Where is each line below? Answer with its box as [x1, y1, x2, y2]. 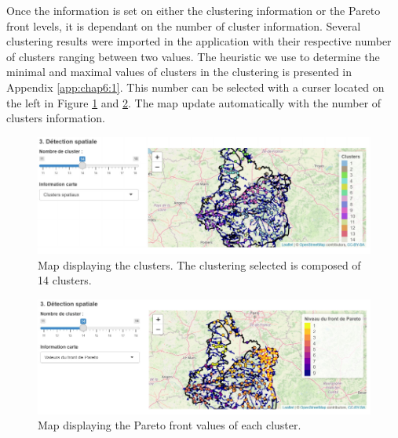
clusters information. [6, 110, 105, 126]
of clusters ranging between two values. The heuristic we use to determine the [6, 48, 380, 64]
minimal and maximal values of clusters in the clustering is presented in [6, 63, 352, 80]
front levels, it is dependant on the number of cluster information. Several [6, 17, 361, 34]
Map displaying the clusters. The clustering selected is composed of [38, 256, 361, 273]
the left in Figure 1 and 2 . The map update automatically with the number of [6, 94, 382, 110]
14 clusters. [38, 272, 92, 288]
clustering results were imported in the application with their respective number [6, 33, 392, 49]
